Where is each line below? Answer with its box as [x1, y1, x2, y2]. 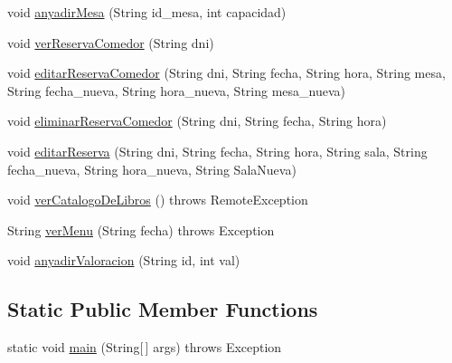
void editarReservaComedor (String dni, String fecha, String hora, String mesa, [7, 63, 446, 82]
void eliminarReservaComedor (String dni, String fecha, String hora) [7, 111, 387, 130]
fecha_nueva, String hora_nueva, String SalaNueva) [7, 159, 297, 178]
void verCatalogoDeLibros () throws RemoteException [7, 190, 308, 209]
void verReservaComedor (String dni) [7, 33, 214, 52]
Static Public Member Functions [7, 295, 318, 323]
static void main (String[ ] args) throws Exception [7, 338, 282, 357]
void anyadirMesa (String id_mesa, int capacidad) [7, 3, 287, 21]
